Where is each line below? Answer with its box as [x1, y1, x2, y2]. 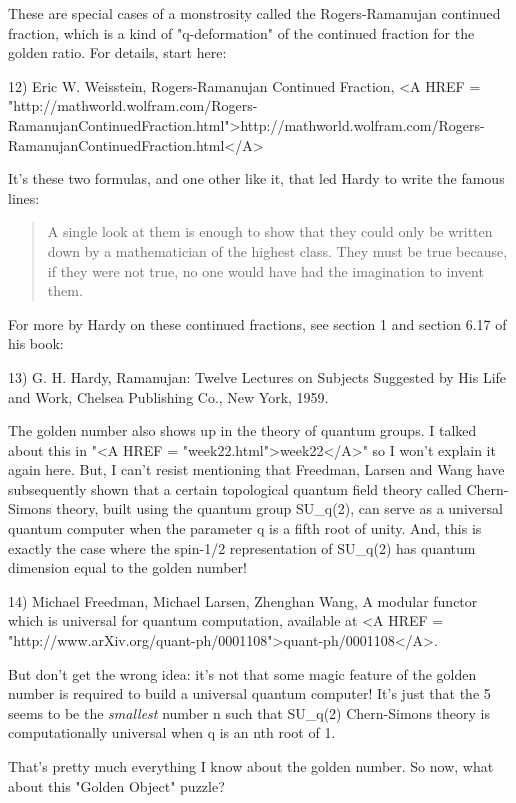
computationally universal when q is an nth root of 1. [8, 722, 336, 743]
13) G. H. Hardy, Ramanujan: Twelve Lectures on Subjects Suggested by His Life [8, 366, 507, 387]
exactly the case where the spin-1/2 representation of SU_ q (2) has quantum [8, 537, 476, 558]
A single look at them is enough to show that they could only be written [47, 221, 493, 242]
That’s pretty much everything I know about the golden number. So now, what [8, 756, 494, 776]
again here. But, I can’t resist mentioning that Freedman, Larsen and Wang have [8, 459, 505, 480]
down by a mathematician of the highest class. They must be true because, [47, 240, 508, 261]
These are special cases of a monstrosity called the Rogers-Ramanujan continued [8, 3, 501, 23]
